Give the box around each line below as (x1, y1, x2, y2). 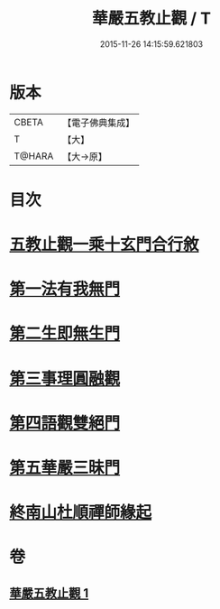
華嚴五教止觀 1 (9, 586, 89, 601)
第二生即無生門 (9, 324, 121, 344)
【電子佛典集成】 (62, 116, 135, 129)
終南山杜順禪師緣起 (9, 503, 152, 523)
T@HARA (14, 150, 54, 162)
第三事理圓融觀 (9, 368, 121, 389)
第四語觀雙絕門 (9, 412, 121, 433)
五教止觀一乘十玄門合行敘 (9, 235, 200, 255)
